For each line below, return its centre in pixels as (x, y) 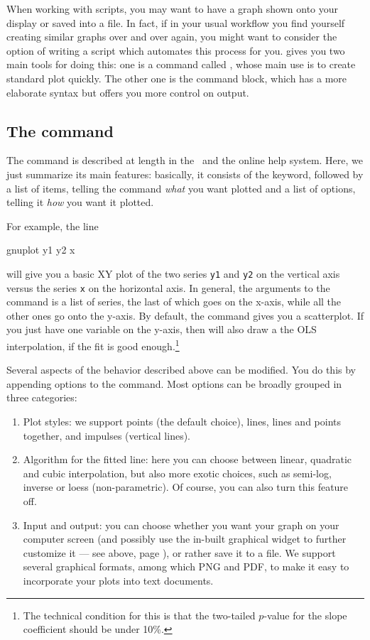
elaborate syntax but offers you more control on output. (128, 92)
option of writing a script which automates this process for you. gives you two (176, 50)
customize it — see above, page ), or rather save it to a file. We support (179, 552)
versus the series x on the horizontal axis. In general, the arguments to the (168, 287)
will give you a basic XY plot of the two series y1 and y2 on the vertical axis (173, 273)
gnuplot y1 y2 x (41, 250)
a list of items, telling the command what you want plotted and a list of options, (181, 188)
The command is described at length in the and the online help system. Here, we (185, 160)
